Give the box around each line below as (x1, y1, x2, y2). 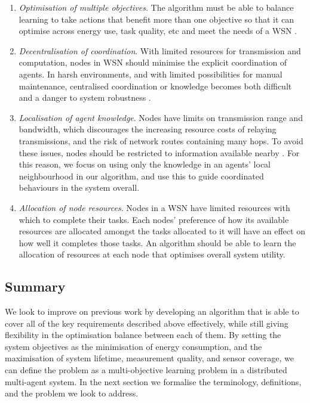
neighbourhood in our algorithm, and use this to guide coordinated (19, 169, 264, 182)
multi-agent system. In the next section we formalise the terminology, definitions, (5, 375, 302, 387)
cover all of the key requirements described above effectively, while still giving (5, 317, 288, 329)
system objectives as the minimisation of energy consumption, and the (5, 340, 262, 352)
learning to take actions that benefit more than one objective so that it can (19, 13, 294, 25)
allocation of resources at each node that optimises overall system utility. (19, 248, 286, 261)
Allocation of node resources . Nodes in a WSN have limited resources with (19, 201, 290, 213)
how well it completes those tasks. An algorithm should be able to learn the (19, 236, 296, 249)
